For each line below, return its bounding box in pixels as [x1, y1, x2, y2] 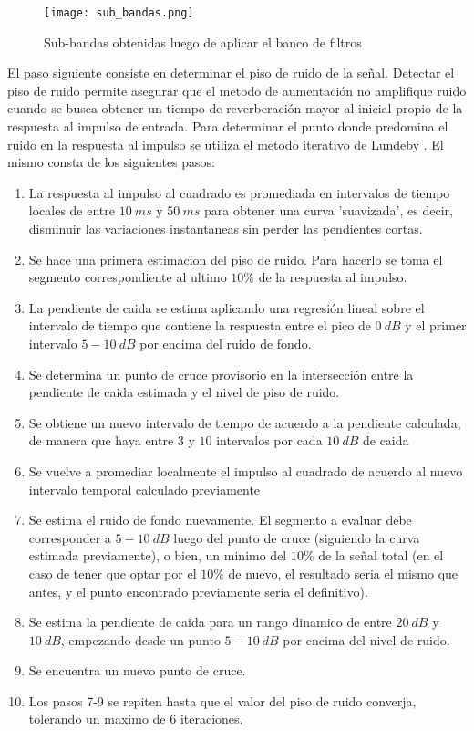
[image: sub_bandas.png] [44, 6, 194, 19]
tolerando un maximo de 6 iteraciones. [28, 709, 243, 728]
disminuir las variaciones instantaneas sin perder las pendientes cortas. [28, 219, 423, 237]
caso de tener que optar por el [28, 563, 197, 582]
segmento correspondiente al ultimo [28, 267, 227, 287]
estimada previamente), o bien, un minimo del [28, 546, 287, 565]
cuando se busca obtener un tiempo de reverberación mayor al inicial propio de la [7, 99, 463, 118]
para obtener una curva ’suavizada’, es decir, [203, 201, 453, 220]
